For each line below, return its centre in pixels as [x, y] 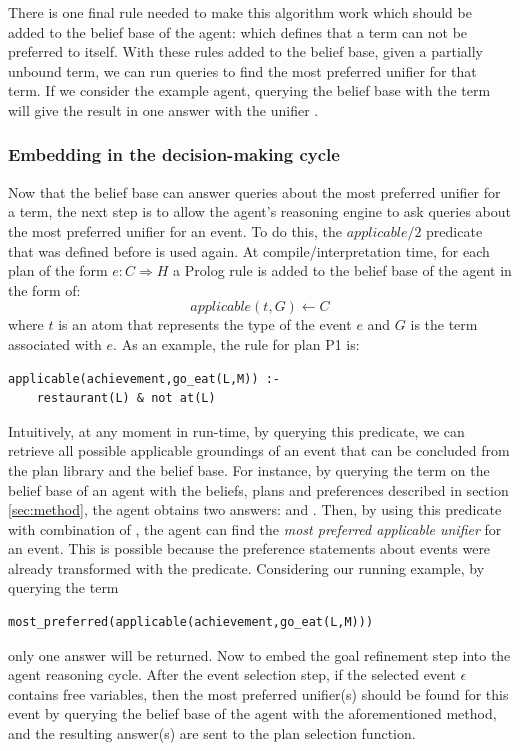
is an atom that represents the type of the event [205, 324]
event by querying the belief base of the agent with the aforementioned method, [252, 713]
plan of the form [58, 270]
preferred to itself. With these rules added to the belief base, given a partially [245, 51]
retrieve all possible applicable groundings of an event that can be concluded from [259, 450]
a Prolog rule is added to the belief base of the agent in [342, 270]
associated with [55, 343]
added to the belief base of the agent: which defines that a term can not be [238, 31]
